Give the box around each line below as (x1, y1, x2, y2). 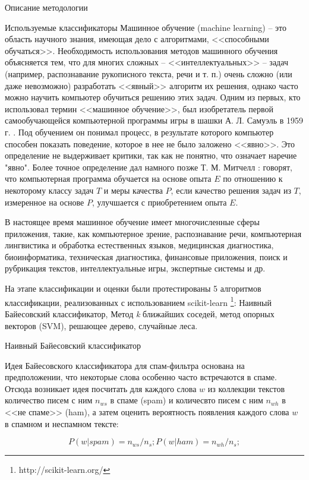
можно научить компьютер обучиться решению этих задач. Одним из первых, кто (5, 91, 301, 103)
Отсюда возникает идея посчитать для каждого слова (5, 382, 197, 394)
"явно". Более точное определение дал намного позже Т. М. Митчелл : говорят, (5, 160, 292, 173)
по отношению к (223, 172, 283, 185)
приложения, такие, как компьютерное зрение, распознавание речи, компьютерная (5, 227, 302, 239)
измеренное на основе (5, 195, 84, 208)
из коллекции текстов (207, 382, 285, 394)
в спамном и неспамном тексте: (5, 417, 119, 430)
